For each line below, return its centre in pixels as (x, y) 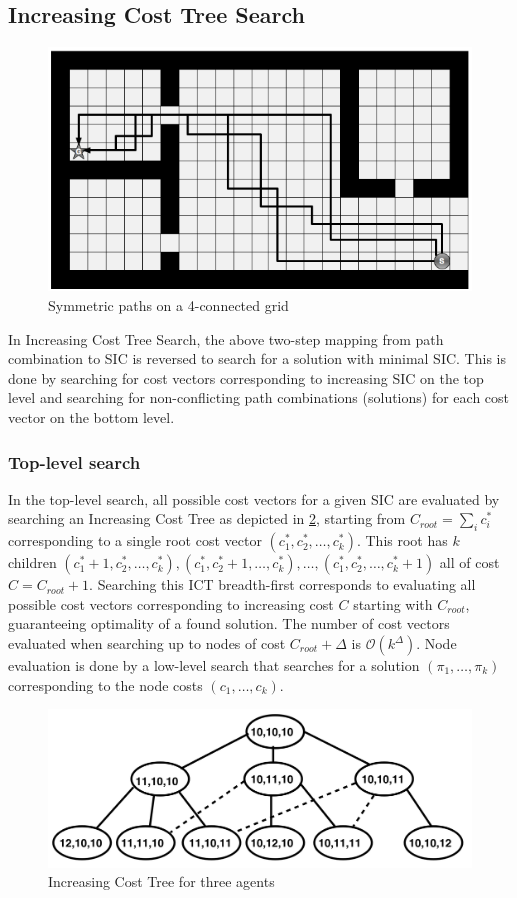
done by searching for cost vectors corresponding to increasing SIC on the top (246, 377)
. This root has (402, 540)
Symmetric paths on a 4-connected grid (168, 305)
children (32, 562)
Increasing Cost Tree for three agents (161, 881)
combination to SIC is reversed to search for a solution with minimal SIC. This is (257, 358)
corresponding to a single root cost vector (135, 540)
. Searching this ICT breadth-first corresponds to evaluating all (282, 584)
